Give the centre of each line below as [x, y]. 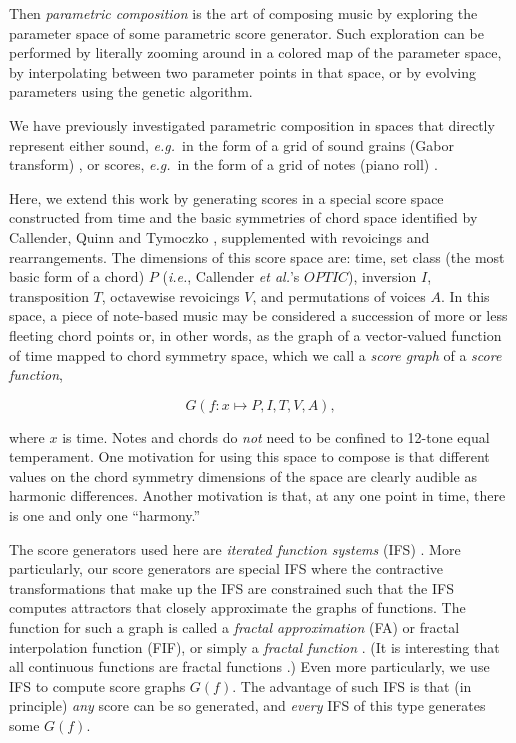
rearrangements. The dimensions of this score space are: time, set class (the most [257, 256]
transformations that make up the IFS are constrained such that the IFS [231, 587]
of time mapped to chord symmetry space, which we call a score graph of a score [255, 354]
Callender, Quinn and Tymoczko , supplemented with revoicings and [219, 236]
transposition [49, 295]
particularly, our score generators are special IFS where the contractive [226, 568]
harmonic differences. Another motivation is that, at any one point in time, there [257, 495]
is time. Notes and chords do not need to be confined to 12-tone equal [276, 436]
